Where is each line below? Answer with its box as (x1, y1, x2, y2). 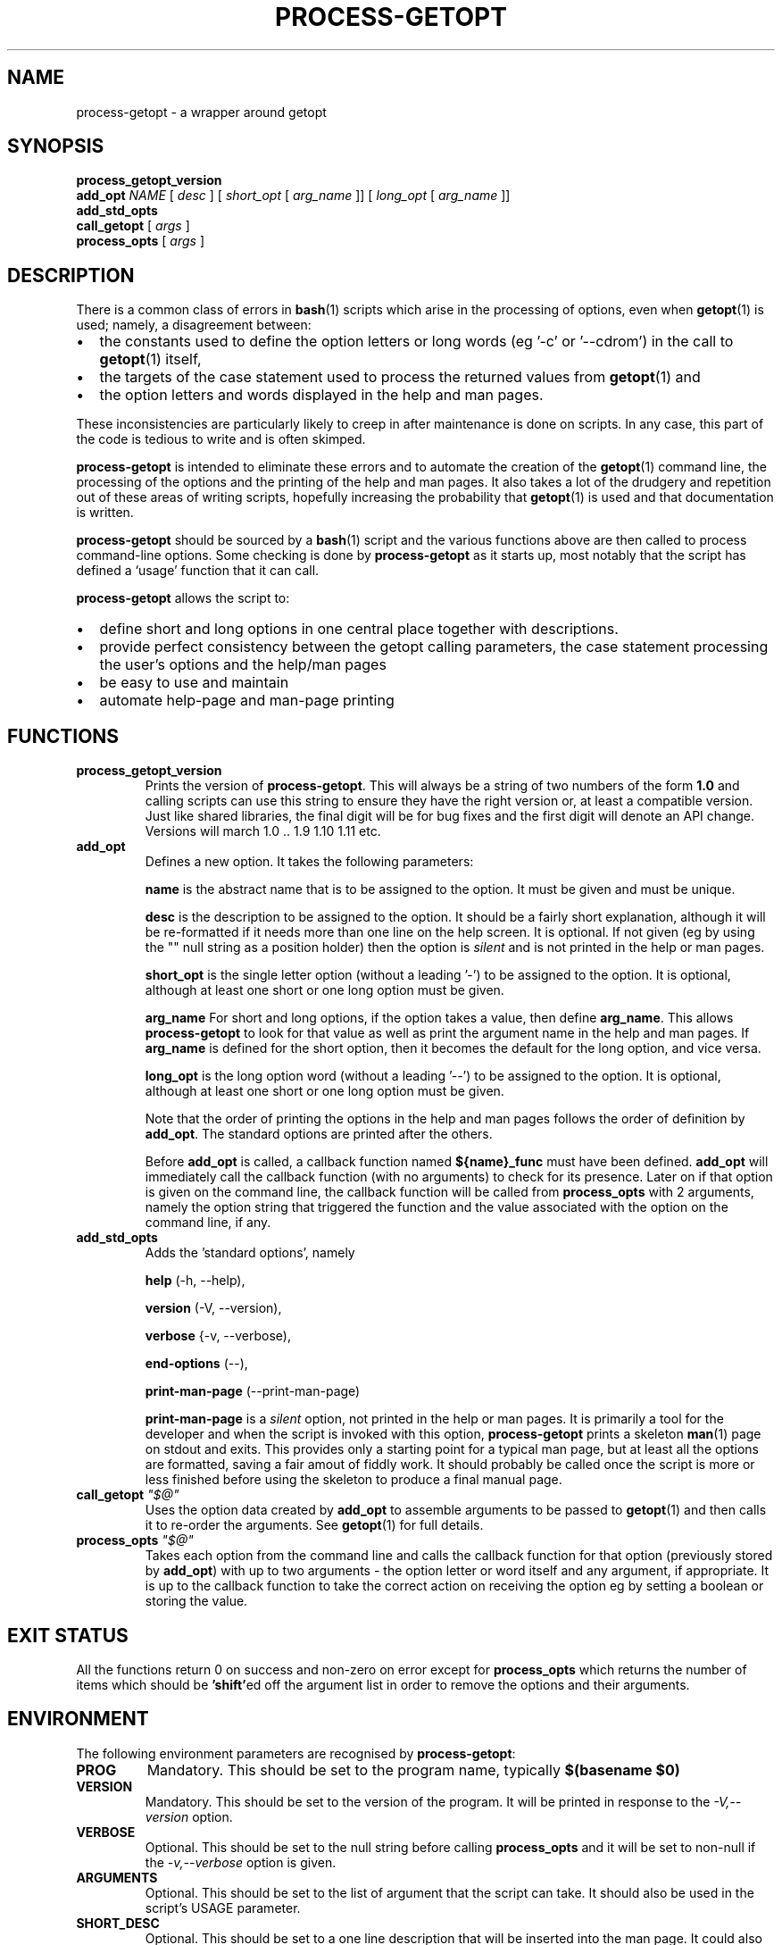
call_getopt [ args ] (76, 218, 190, 234)
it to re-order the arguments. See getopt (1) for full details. (145, 1517, 484, 1533)
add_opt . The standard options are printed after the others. (145, 1126, 493, 1142)
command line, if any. (145, 1215, 271, 1231)
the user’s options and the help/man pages (99, 655, 387, 674)
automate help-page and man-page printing (99, 691, 395, 710)
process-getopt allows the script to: (76, 590, 290, 606)
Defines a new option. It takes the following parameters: (145, 854, 474, 870)
